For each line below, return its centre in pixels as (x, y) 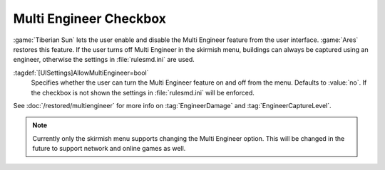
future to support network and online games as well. (109, 149)
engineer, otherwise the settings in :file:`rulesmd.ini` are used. (104, 60)
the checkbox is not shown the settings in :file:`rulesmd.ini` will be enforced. (143, 92)
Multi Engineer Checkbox (90, 18)
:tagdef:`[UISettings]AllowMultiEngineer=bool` (81, 73)
